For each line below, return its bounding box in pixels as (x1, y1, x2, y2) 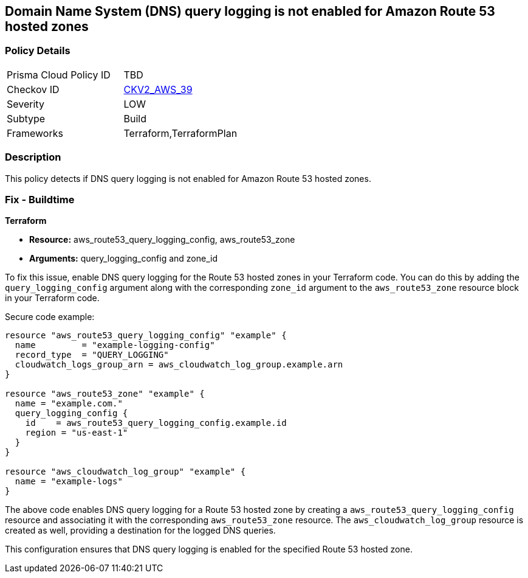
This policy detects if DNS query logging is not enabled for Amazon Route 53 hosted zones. (5, 173, 371, 184)
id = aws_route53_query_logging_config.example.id (25, 418, 287, 428)
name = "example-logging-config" (15, 340, 215, 350)
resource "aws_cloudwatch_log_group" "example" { (5, 467, 246, 477)
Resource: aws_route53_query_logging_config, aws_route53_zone (29, 234, 295, 245)
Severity (7, 97, 44, 110)
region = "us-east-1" (25, 428, 128, 438)
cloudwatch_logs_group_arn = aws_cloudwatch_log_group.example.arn (15, 360, 343, 370)
